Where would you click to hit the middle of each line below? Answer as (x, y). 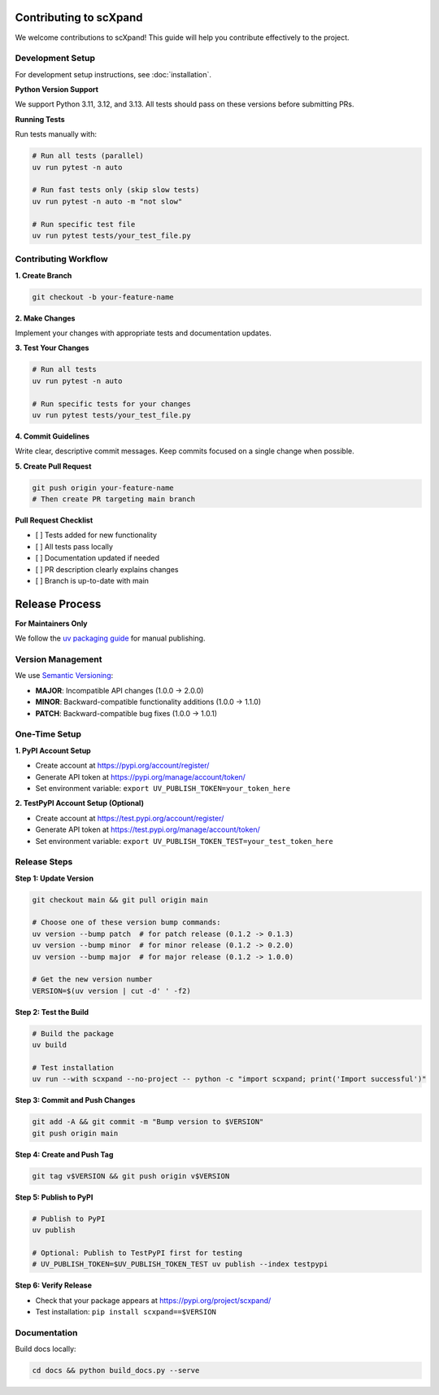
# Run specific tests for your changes (111, 404)
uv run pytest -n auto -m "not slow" (107, 201)
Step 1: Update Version (54, 878)
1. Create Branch (43, 275)
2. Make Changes (45, 318)
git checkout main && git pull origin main (120, 900)
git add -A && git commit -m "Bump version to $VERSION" (148, 1122)
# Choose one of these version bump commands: (126, 923)
